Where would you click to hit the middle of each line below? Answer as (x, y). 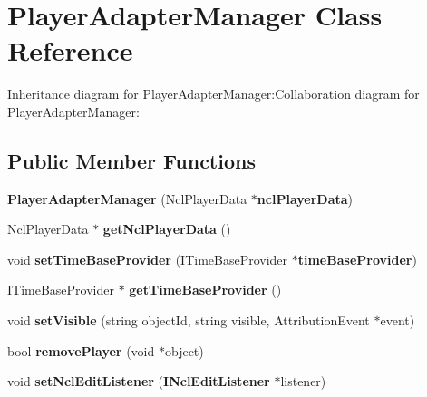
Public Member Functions (131, 160)
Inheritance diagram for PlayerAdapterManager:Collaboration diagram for (213, 94)
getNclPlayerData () (167, 229)
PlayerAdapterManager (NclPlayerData (127, 198)
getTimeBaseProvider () (205, 290)
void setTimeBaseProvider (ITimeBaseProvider (148, 259)
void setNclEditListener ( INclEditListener (139, 381)
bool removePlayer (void (81, 350)
